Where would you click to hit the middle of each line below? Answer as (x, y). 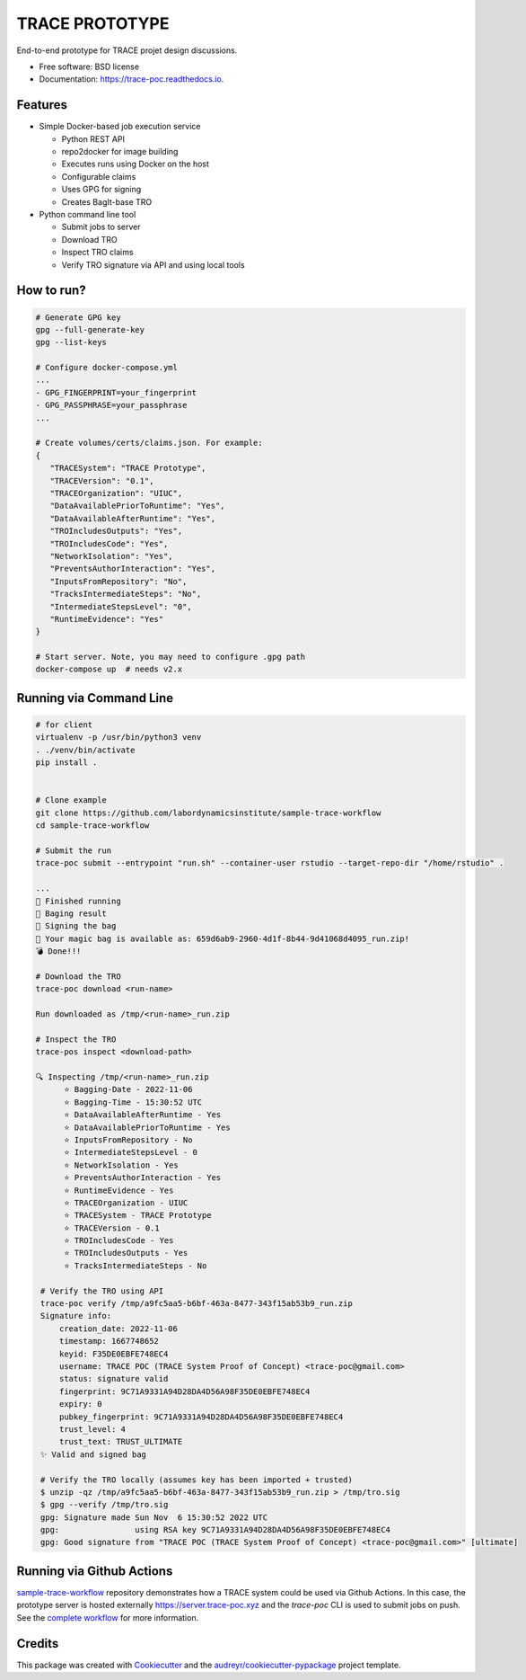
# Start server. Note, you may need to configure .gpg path (171, 657)
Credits (38, 1644)
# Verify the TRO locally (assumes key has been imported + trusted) (197, 1480)
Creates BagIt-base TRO (107, 201)
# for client (64, 725)
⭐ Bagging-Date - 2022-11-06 (128, 1089)
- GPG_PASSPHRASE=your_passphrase (111, 405)
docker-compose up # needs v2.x (109, 669)
